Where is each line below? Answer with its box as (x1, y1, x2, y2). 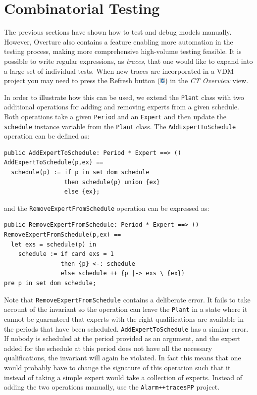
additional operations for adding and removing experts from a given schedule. (4, 101, 239, 112)
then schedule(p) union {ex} (64, 178, 160, 186)
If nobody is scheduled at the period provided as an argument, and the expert (4, 333, 241, 344)
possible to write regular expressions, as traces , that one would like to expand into (4, 55, 253, 66)
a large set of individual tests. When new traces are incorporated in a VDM (4, 65, 234, 76)
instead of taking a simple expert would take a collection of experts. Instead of (4, 372, 243, 382)
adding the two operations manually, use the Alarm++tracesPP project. (4, 382, 220, 392)
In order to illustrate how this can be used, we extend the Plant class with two (4, 92, 244, 102)
